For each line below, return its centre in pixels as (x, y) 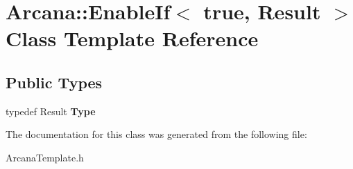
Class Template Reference (132, 38)
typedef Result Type (51, 111)
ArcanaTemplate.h (45, 157)
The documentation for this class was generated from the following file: (156, 134)
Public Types (54, 82)
